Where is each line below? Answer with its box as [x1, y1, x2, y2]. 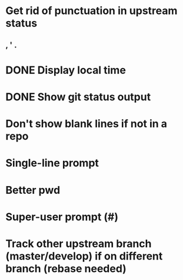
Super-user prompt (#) [5, 210, 119, 224]
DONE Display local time [5, 63, 126, 77]
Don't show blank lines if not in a [5, 117, 168, 130]
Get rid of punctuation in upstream [5, 4, 178, 18]
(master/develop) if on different [5, 249, 163, 262]
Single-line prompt [5, 157, 99, 170]
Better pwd [5, 183, 61, 197]
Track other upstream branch [5, 237, 152, 250]
